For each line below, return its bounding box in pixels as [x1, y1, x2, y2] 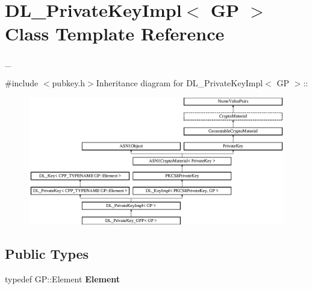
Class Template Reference [5, 21, 225, 46]
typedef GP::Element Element [5, 272, 120, 285]
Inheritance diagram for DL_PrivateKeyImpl [96, 76, 263, 89]
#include [5, 76, 39, 89]
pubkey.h [52, 76, 86, 89]
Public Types [5, 244, 89, 262]
